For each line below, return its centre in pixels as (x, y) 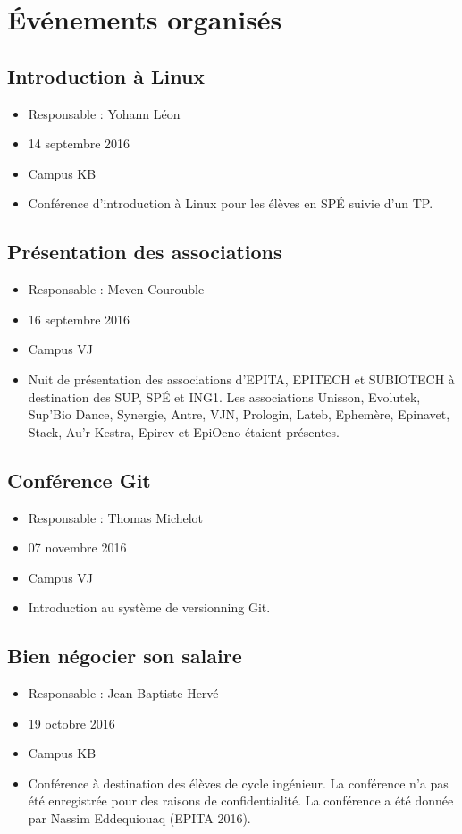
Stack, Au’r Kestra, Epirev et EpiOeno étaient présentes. (184, 431)
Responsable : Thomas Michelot (116, 517)
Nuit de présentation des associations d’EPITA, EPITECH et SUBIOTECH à (241, 379)
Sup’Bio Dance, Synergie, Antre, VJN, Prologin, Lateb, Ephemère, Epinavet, (239, 414)
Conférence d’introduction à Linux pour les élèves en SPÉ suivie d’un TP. (231, 203)
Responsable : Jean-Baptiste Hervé (123, 693)
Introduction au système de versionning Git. (149, 607)
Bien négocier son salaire (125, 656)
